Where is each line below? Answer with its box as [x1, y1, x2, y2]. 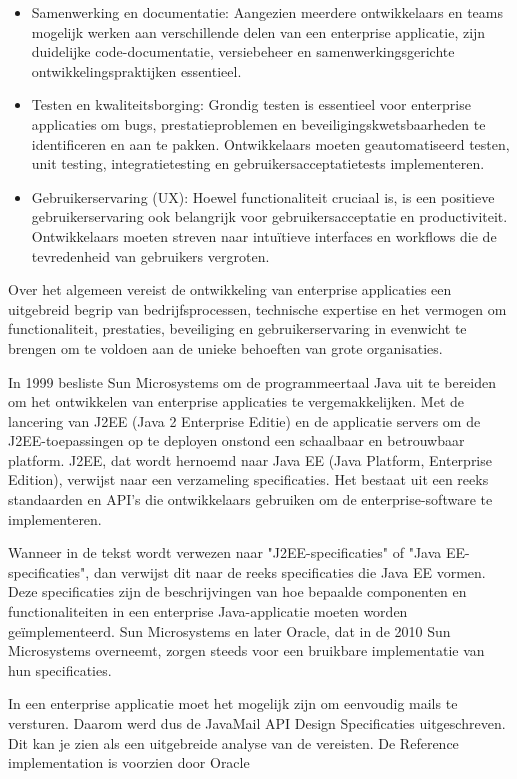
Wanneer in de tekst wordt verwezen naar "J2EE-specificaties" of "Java [8, 542, 442, 563]
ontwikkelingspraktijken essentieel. [31, 60, 242, 81]
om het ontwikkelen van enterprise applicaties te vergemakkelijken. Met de [8, 391, 465, 412]
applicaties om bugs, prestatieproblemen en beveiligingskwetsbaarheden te [31, 113, 486, 134]
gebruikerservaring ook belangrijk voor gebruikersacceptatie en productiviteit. [31, 206, 508, 227]
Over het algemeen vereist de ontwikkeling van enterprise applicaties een [8, 279, 452, 300]
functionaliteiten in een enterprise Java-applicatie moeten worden [8, 601, 408, 622]
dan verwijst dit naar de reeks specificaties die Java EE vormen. [93, 561, 486, 582]
